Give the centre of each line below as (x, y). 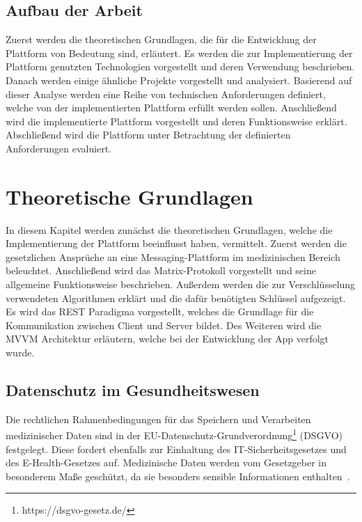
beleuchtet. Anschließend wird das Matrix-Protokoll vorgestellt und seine (161, 270)
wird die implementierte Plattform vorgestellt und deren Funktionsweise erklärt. (176, 121)
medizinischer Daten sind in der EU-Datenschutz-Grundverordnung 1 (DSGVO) (174, 434)
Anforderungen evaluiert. (59, 148)
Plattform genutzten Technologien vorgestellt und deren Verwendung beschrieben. (180, 66)
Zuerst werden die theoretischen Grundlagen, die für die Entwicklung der (161, 39)
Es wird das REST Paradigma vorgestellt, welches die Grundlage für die (160, 311)
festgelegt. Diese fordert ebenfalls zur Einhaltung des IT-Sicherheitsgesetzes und (176, 449)
